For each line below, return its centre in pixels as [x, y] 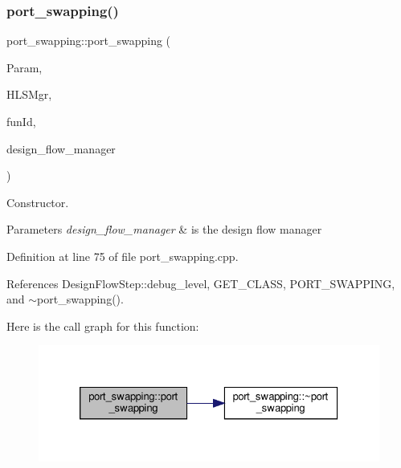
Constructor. [38, 202]
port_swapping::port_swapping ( [89, 41]
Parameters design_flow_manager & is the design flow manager [164, 229]
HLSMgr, [29, 94]
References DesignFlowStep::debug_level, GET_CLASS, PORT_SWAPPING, [201, 283]
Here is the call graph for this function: [103, 326]
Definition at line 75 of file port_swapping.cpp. [123, 256]
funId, [21, 121]
